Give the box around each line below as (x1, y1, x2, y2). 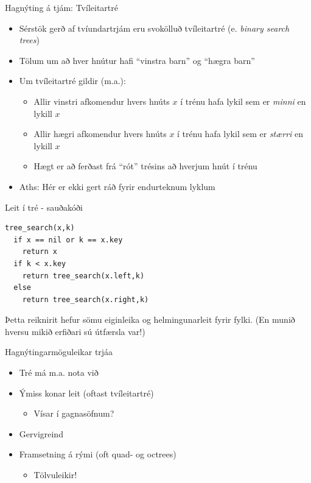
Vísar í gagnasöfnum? (33, 407, 114, 420)
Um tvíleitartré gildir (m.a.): (19, 74, 126, 87)
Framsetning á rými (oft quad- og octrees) (19, 448, 176, 460)
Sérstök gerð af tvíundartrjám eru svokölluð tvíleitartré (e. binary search (19, 21, 290, 34)
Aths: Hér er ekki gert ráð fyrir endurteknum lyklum (19, 180, 215, 192)
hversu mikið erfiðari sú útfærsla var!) (5, 325, 145, 337)
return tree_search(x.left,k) (22, 271, 145, 280)
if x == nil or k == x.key (13, 235, 123, 244)
